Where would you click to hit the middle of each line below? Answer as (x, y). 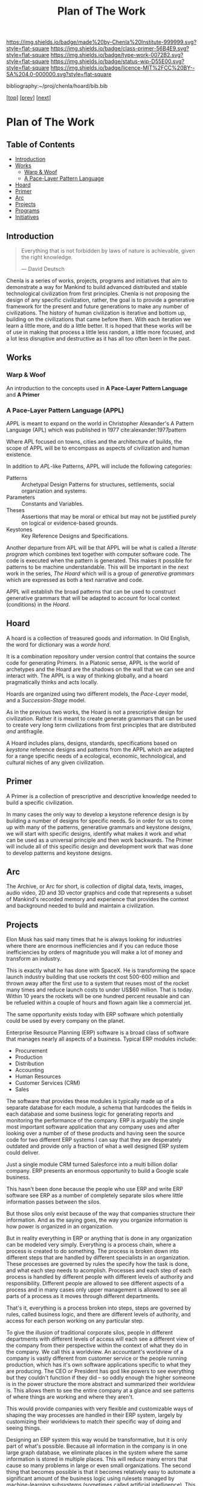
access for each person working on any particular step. (75, 1321)
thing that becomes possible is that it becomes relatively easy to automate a (101, 1472)
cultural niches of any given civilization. (55, 762)
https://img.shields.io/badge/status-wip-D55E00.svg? (118, 61)
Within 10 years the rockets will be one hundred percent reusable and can (98, 996)
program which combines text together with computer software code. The (98, 554)
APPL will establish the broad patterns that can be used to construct (91, 591)
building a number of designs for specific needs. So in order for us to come (100, 821)
